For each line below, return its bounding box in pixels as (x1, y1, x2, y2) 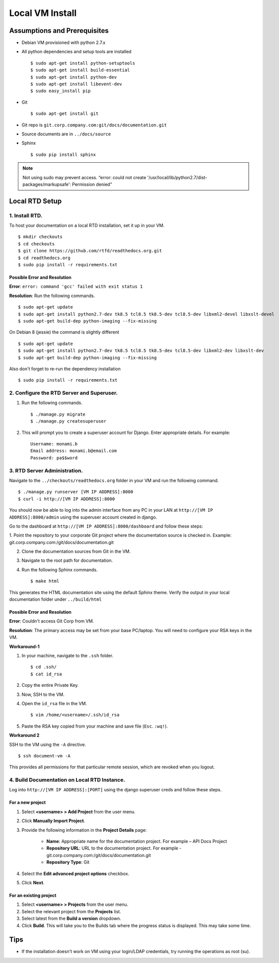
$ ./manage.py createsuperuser (30, 419, 107, 424)
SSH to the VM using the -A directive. (9, 742, 86, 748)
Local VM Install (9, 7, 77, 18)
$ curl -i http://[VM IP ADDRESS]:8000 (18, 496, 115, 502)
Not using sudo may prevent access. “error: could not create (22, 174, 146, 180)
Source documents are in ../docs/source (21, 131, 111, 137)
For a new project (9, 799, 46, 806)
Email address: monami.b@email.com (30, 448, 117, 454)
